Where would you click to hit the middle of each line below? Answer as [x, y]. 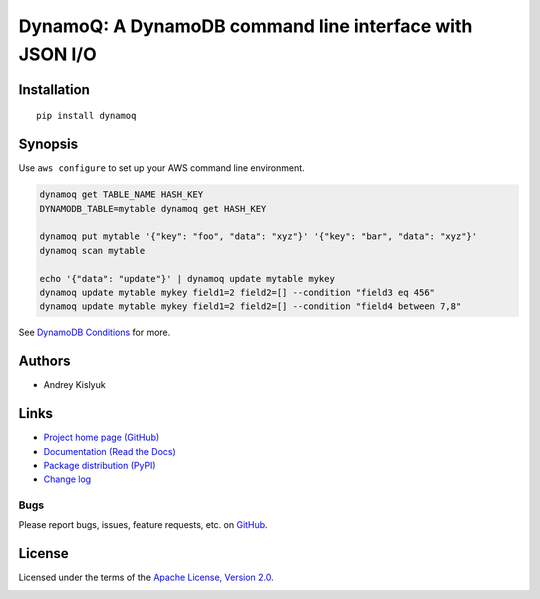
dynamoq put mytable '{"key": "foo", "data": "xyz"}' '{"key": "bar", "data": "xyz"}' [258, 236]
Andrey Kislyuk [74, 385]
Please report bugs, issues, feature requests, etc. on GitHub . [143, 525]
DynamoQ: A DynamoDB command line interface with [245, 26]
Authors [44, 361]
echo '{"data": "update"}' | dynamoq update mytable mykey [187, 278]
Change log [67, 479]
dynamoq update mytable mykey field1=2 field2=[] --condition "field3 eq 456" [237, 292]
